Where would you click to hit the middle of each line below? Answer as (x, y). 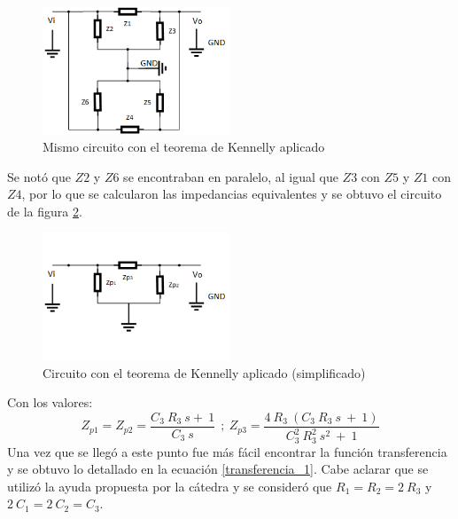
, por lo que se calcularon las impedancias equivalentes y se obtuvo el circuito (232, 194)
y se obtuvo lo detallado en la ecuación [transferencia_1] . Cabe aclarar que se (218, 469)
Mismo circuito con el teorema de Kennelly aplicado (184, 147)
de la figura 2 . (45, 211)
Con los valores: (50, 402)
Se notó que (39, 176)
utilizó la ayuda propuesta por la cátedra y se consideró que (170, 486)
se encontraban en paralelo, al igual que (231, 176)
